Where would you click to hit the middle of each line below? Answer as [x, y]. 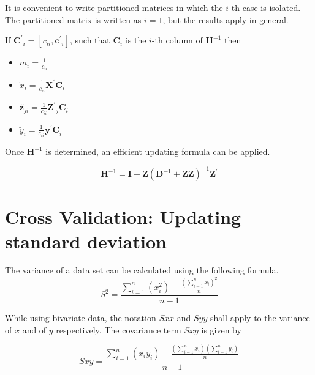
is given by [221, 329]
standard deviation [86, 241]
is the [136, 40]
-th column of [177, 40]
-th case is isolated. [265, 7]
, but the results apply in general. [226, 19]
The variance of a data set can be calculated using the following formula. [142, 270]
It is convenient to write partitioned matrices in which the [114, 7]
